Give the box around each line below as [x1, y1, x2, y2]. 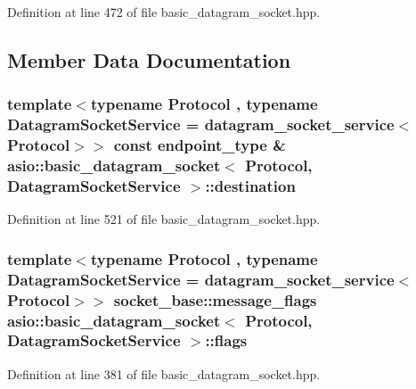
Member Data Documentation [7, 46, 291, 73]
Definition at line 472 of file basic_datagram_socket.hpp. [7, 3, 321, 21]
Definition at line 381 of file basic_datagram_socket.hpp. [7, 364, 321, 383]
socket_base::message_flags [113, 288, 317, 310]
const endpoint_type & [113, 134, 286, 156]
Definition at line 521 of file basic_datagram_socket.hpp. [7, 210, 321, 228]
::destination [205, 174, 296, 196]
